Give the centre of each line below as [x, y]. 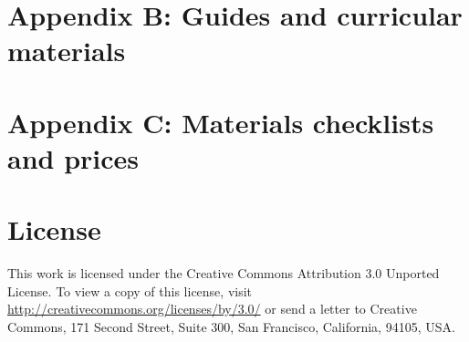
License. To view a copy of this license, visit [130, 290]
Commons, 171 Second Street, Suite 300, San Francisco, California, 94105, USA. [231, 327]
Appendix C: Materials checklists [221, 122]
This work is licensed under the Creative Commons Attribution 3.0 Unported [224, 273]
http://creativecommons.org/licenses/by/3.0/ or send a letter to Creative [212, 309]
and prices [73, 157]
